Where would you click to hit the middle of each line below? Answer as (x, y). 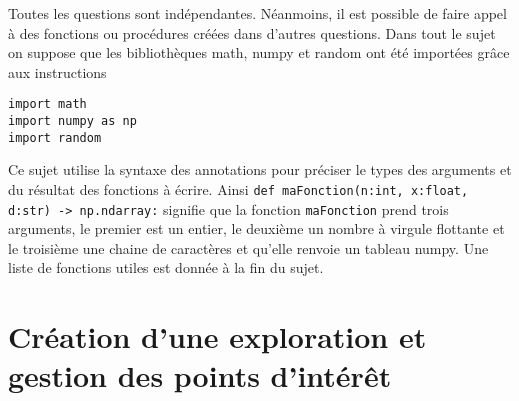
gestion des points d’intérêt (200, 375)
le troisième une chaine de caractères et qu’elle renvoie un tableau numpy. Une (248, 247)
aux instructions (57, 71)
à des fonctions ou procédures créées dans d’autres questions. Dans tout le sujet (252, 32)
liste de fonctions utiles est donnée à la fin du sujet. (166, 267)
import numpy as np (72, 121)
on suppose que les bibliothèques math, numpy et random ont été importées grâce (259, 52)
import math (47, 104)
